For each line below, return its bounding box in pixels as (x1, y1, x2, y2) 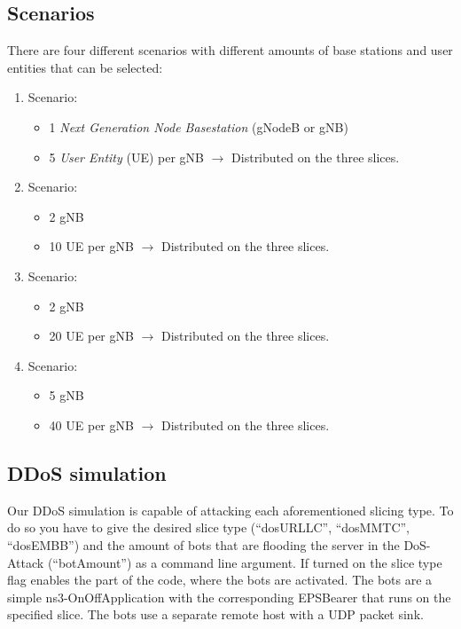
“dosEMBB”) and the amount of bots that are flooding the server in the (7, 535, 400, 554)
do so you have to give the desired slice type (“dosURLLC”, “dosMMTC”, (7, 518, 410, 537)
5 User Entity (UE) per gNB (49, 147, 205, 166)
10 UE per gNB (49, 237, 134, 256)
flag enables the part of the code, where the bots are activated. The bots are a (7, 570, 433, 589)
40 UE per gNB (49, 415, 134, 434)
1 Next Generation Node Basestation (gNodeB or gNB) (49, 117, 348, 136)
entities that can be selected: (7, 58, 163, 76)
